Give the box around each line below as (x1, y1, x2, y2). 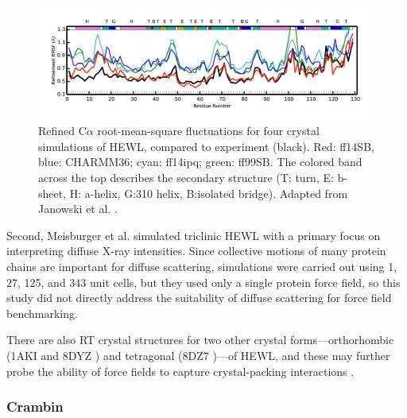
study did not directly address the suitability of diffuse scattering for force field (6, 289, 392, 306)
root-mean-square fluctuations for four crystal (97, 122, 320, 139)
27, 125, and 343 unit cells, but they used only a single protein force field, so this (6, 273, 401, 290)
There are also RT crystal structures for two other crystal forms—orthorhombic (6, 331, 394, 348)
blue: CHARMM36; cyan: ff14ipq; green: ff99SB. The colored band (38, 153, 362, 170)
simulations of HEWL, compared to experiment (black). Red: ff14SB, (38, 137, 374, 154)
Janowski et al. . (38, 200, 118, 217)
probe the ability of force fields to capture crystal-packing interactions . (6, 362, 355, 379)
